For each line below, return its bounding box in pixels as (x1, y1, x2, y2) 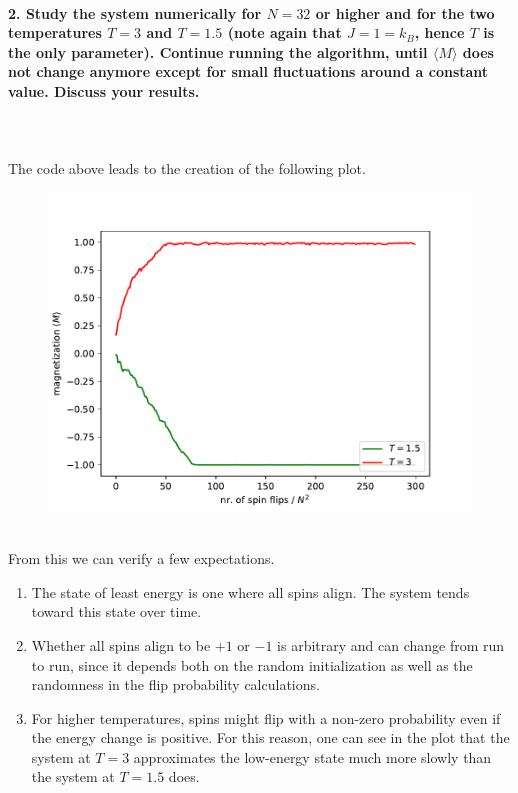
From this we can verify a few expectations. (8, 548, 275, 569)
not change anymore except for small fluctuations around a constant (8, 61, 489, 82)
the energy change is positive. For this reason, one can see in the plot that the (31, 727, 510, 748)
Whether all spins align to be (31, 634, 211, 655)
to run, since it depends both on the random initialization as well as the (31, 654, 473, 675)
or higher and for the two (315, 2, 495, 23)
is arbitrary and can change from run (277, 634, 505, 655)
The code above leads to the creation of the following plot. (8, 158, 366, 179)
